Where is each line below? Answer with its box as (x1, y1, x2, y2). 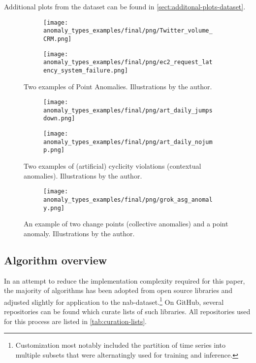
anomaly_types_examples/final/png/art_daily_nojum (43, 138, 213, 145)
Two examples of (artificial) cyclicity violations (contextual (24, 161, 201, 171)
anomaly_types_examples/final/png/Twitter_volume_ (43, 27, 213, 35)
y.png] (43, 204, 64, 212)
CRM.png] (43, 35, 72, 42)
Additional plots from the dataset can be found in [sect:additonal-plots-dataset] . (4, 1, 246, 11)
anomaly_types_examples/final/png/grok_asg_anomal (43, 196, 213, 203)
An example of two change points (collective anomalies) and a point (24, 218, 228, 229)
